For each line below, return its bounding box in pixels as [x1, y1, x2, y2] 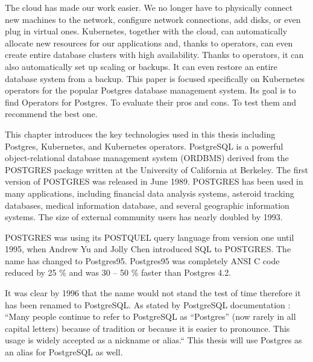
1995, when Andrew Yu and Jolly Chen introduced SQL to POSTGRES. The [5, 243, 291, 255]
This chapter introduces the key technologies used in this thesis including [5, 127, 276, 140]
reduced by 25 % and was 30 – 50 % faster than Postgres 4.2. [5, 266, 232, 279]
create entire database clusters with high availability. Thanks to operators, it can [5, 48, 304, 61]
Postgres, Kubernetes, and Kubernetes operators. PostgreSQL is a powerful [5, 139, 283, 152]
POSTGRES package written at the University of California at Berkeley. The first [5, 163, 308, 176]
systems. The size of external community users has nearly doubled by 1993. [5, 211, 283, 223]
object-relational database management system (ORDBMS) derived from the [5, 151, 289, 164]
